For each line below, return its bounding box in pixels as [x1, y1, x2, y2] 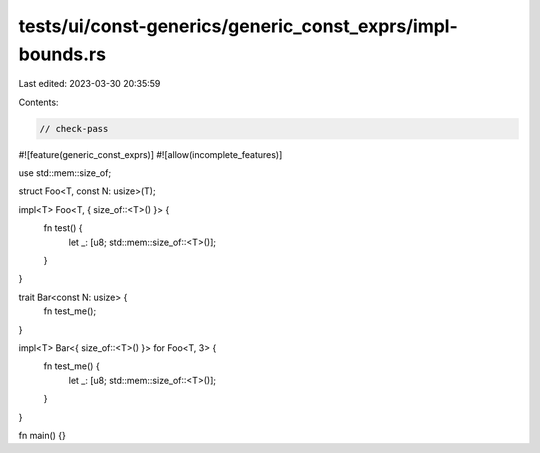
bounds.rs [18, 43, 107, 65]
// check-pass [39, 123, 109, 134]
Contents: [18, 96, 59, 108]
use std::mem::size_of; [18, 167, 112, 179]
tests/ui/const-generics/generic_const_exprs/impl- [18, 15, 459, 37]
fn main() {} [18, 429, 67, 441]
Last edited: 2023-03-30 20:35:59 [18, 78, 161, 90]
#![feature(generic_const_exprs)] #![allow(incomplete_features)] [18, 148, 283, 160]
